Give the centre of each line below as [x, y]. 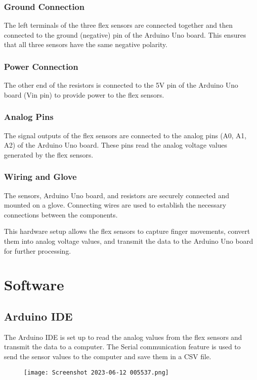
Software [34, 285]
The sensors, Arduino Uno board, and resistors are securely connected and [117, 195]
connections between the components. [61, 214]
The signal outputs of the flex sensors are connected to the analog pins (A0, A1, [125, 135]
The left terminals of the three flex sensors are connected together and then [118, 25]
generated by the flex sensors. [49, 154]
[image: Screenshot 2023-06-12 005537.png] [96, 372]
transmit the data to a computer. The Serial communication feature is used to [122, 347]
